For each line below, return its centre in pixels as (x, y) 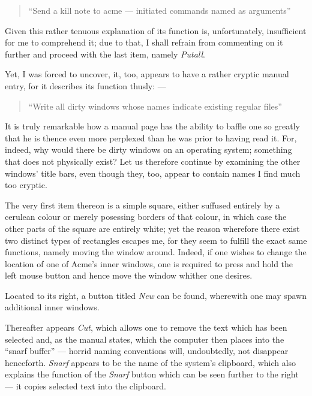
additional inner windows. (52, 307)
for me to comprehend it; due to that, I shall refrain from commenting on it (144, 42)
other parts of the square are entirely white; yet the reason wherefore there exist (152, 228)
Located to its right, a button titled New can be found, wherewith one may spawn (156, 295)
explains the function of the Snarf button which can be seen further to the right (152, 374)
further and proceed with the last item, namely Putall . (105, 54)
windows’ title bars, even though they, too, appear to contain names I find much (153, 173)
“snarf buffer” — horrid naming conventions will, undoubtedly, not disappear (147, 351)
